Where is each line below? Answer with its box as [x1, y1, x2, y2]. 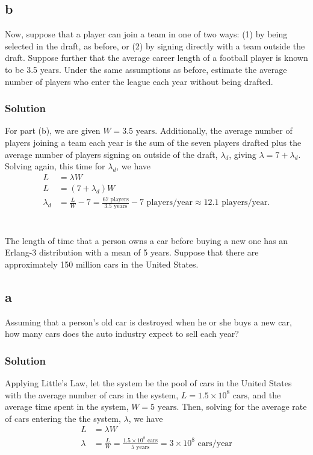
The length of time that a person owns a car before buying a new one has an [5, 234, 288, 246]
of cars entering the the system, [5, 412, 121, 424]
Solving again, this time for [5, 160, 105, 172]
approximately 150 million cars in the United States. [5, 257, 199, 270]
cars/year [197, 439, 232, 448]
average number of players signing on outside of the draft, [5, 148, 218, 160]
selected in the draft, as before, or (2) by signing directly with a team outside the [5, 39, 305, 52]
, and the [247, 388, 281, 401]
